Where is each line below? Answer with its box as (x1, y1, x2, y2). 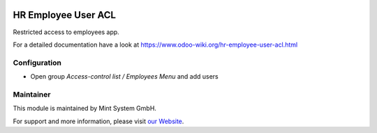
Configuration (13, 58, 62, 68)
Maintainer (13, 89, 51, 99)
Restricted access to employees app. (13, 28, 120, 36)
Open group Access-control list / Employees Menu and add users (30, 72, 219, 81)
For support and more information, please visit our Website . (13, 117, 184, 125)
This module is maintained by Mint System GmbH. (13, 104, 157, 113)
